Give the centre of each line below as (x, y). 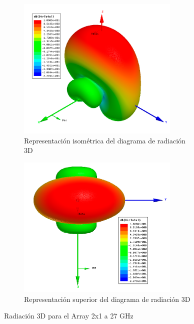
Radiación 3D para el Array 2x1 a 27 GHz (69, 316)
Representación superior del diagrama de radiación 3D (107, 299)
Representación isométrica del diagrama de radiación (105, 140)
